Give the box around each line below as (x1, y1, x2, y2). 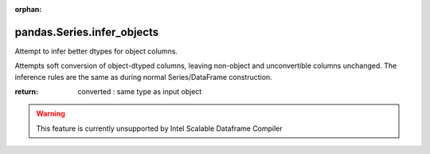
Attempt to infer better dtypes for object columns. (14, 46, 178, 56)
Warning (36, 109, 65, 119)
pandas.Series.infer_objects (14, 25, 159, 39)
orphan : (14, 5, 42, 14)
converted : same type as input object (77, 87, 202, 97)
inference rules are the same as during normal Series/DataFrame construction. (14, 72, 272, 81)
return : (14, 87, 39, 97)
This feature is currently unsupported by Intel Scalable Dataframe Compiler (36, 124, 283, 133)
